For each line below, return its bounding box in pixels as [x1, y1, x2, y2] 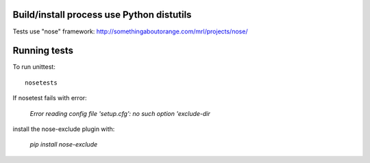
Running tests [12, 45, 74, 57]
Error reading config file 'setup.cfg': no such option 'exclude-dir [29, 109, 210, 117]
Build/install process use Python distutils [12, 9, 192, 20]
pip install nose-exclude [29, 140, 98, 149]
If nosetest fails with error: [12, 94, 87, 102]
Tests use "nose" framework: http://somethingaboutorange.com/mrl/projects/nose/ [12, 27, 248, 35]
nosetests [25, 78, 58, 87]
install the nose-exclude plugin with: [12, 125, 115, 133]
